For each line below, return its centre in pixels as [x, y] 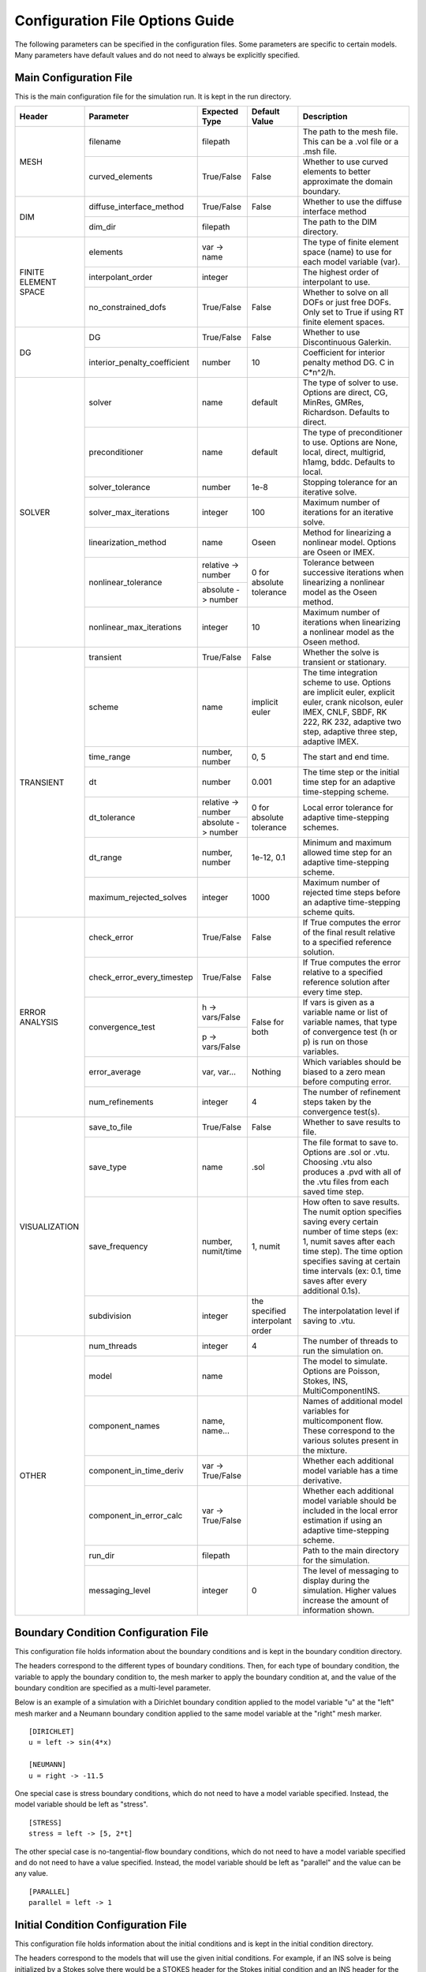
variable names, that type [350, 1022]
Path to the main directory [351, 1551]
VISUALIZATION [49, 1227]
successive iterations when [353, 573]
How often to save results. [351, 1202]
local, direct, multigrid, [344, 452]
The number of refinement [352, 1092]
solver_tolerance [120, 487]
